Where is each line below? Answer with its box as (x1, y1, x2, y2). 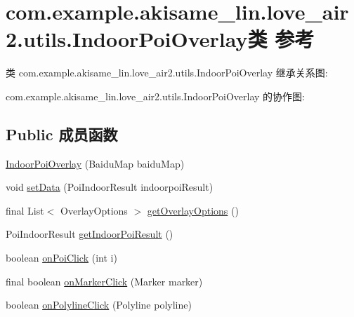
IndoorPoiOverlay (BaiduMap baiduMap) (6, 156, 185, 170)
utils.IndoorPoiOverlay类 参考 (23, 25, 315, 53)
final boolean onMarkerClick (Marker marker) (6, 274, 203, 288)
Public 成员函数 (6, 123, 118, 144)
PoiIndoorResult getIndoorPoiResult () (6, 227, 173, 241)
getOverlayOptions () (147, 203, 239, 217)
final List (6, 203, 44, 217)
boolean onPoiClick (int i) (6, 250, 117, 265)
